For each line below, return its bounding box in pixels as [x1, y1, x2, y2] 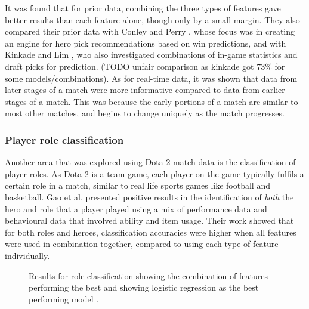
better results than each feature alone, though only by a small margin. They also [5, 13, 300, 26]
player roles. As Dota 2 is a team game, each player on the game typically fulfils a [5, 167, 304, 180]
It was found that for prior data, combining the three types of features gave [5, 2, 281, 14]
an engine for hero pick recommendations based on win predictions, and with [5, 36, 286, 49]
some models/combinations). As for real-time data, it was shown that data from [5, 72, 298, 84]
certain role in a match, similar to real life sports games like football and [5, 179, 270, 191]
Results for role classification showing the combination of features [29, 269, 268, 282]
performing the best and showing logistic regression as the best [29, 281, 259, 293]
